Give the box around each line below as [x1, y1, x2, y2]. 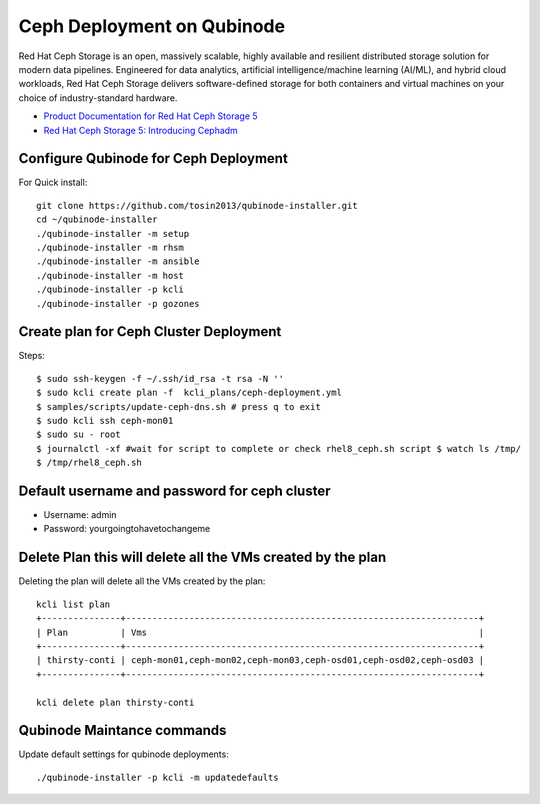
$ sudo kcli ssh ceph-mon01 [36, 415, 174, 426]
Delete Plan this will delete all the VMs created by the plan [18, 549, 387, 566]
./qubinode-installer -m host [36, 270, 185, 281]
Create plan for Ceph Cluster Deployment [18, 323, 282, 340]
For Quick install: [18, 176, 88, 189]
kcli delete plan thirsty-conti [36, 696, 195, 708]
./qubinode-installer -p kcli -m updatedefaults [36, 771, 279, 783]
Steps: [18, 350, 45, 362]
